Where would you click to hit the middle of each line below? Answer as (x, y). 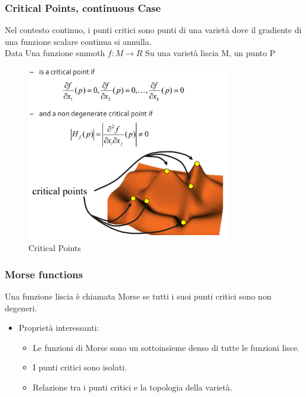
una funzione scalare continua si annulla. (78, 41)
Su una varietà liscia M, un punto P (210, 53)
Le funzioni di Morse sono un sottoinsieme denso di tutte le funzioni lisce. (166, 347)
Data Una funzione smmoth (55, 53)
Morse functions (44, 274)
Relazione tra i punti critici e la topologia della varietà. (133, 387)
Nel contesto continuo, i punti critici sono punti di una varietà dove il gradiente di (153, 30)
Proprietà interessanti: (59, 328)
